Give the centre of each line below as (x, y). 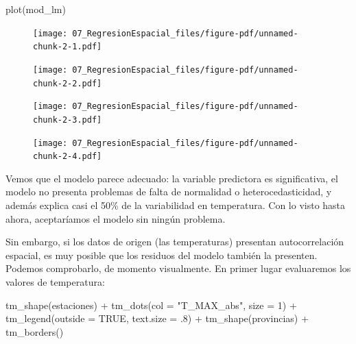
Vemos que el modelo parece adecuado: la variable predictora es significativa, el (172, 178)
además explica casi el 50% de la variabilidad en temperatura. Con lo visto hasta (176, 205)
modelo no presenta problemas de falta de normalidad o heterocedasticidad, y (169, 192)
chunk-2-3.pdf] (68, 120)
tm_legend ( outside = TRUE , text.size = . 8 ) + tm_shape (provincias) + (157, 318)
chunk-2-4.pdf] (68, 157)
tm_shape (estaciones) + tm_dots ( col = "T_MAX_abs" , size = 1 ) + (151, 305)
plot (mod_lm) (36, 9)
